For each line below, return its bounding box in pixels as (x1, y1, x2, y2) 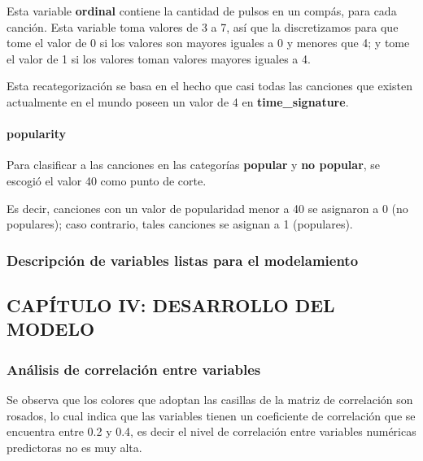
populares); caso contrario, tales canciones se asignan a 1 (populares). (7, 215, 353, 233)
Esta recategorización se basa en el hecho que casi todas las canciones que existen (7, 77, 412, 94)
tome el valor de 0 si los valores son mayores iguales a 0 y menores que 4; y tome (7, 34, 410, 51)
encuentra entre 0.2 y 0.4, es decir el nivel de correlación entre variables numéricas (7, 423, 416, 440)
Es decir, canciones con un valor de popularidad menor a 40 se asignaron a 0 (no (7, 199, 408, 216)
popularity (7, 125, 67, 142)
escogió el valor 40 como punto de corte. (7, 172, 207, 189)
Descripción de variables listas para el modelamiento (7, 250, 359, 270)
